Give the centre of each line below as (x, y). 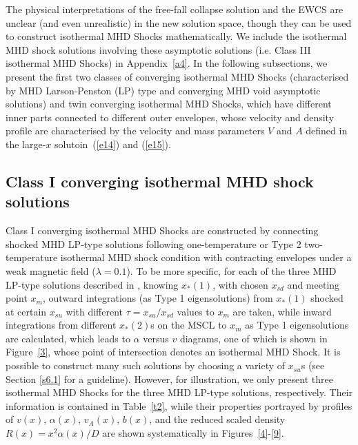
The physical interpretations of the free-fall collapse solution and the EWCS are (175, 9)
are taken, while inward (282, 311)
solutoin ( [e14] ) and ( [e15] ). (113, 144)
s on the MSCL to (189, 325)
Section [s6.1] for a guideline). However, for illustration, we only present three (169, 379)
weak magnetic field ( (51, 270)
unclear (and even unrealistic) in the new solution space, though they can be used (179, 22)
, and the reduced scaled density (217, 419)
